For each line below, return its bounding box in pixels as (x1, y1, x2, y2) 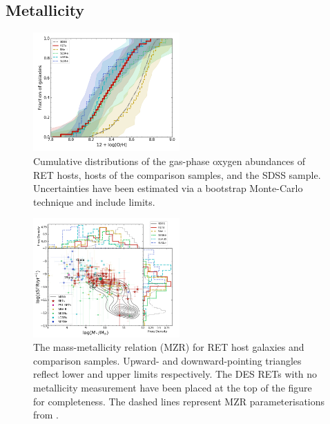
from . (33, 407, 59, 422)
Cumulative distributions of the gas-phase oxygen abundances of (33, 154, 306, 168)
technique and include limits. (33, 194, 155, 209)
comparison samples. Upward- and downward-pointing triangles (33, 353, 302, 367)
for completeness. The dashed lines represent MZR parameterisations (33, 394, 325, 408)
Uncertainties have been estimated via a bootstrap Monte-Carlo (33, 181, 303, 195)
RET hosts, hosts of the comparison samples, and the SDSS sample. (33, 167, 321, 182)
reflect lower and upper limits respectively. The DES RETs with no (33, 367, 318, 381)
